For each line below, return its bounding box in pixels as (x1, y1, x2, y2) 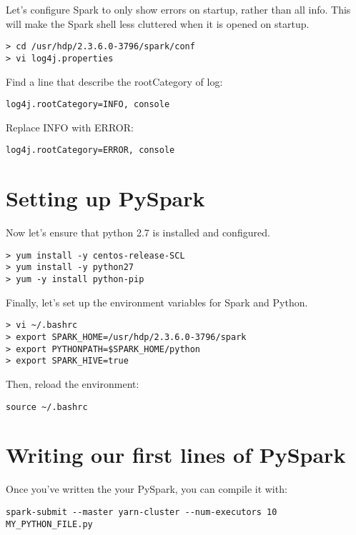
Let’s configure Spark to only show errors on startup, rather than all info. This (6, 2, 351, 16)
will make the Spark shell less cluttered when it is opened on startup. (6, 16, 310, 31)
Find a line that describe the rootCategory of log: (6, 74, 223, 89)
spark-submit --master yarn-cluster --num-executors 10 (6, 506, 277, 517)
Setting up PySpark (6, 184, 205, 213)
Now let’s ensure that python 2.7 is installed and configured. (6, 225, 270, 240)
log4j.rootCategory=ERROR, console (6, 145, 175, 156)
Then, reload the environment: (6, 376, 139, 391)
